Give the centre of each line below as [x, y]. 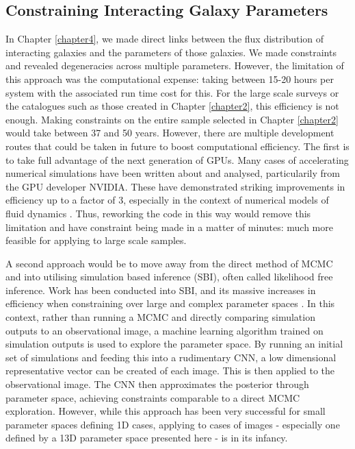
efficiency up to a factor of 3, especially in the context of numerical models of [167, 200]
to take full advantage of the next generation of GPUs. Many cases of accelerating [177, 159]
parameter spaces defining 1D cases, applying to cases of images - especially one [173, 424]
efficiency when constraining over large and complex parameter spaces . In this [170, 303]
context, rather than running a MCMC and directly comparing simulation [160, 317]
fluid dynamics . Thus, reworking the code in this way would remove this [158, 213]
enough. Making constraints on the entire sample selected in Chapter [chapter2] [172, 119]
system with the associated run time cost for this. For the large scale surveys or [172, 92]
